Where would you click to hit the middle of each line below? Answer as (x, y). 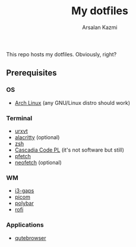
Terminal (19, 118)
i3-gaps (24, 191)
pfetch (23, 156)
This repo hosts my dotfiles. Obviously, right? (61, 54)
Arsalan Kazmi (100, 27)
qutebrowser (30, 238)
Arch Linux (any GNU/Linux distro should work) (72, 102)
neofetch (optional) (38, 162)
